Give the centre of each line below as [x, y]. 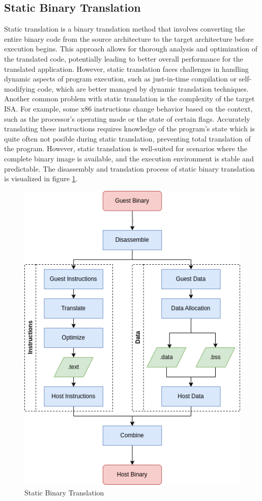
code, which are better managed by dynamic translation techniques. [143, 88]
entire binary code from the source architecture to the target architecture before [129, 38]
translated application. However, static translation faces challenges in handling [126, 68]
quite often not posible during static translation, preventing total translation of [127, 138]
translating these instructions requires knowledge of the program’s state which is [129, 129]
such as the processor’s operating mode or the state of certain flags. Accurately [127, 118]
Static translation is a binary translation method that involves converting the [125, 29]
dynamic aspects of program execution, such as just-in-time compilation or [121, 79]
